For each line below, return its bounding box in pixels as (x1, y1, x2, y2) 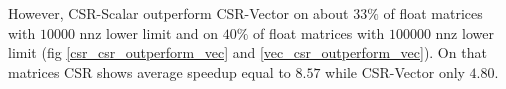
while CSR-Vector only (325, 61, 465, 82)
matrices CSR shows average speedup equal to (8, 61, 291, 82)
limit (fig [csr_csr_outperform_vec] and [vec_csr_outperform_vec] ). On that (8, 42, 487, 63)
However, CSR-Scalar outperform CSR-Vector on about (8, 3, 349, 23)
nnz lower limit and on (79, 22, 219, 43)
